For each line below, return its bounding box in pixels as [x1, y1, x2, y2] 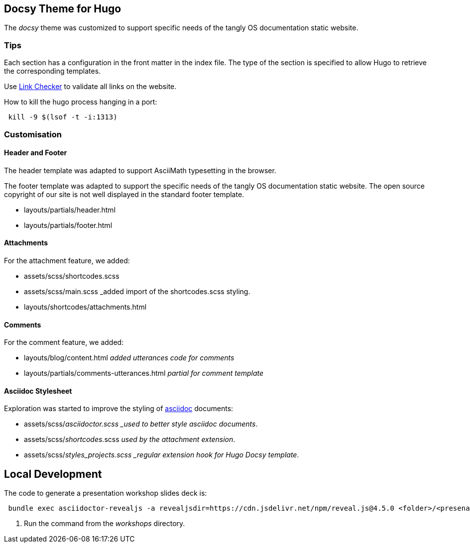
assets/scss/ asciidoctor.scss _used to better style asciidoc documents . [24, 420, 258, 429]
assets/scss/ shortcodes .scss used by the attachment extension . [24, 435, 235, 444]
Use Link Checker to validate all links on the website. [4, 82, 177, 91]
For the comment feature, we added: [4, 338, 124, 347]
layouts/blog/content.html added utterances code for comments [24, 353, 235, 362]
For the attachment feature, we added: [4, 256, 130, 265]
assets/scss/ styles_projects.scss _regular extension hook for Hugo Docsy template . [24, 450, 299, 459]
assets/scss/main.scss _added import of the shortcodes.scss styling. [24, 287, 250, 296]
